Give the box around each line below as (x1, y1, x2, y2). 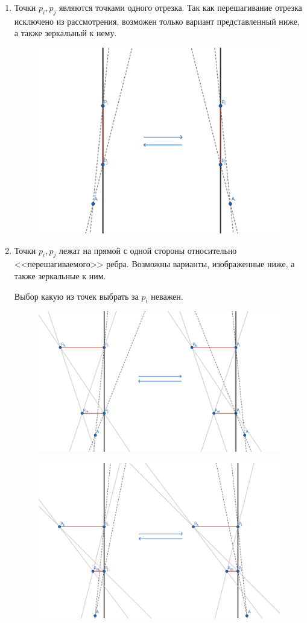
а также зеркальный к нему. (14, 27, 117, 39)
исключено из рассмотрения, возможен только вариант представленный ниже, (14, 14, 300, 27)
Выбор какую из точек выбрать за (14, 289, 139, 302)
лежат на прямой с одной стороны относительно (59, 244, 237, 256)
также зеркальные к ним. (14, 269, 106, 282)
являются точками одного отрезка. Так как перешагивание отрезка (59, 1, 302, 13)
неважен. (151, 289, 183, 302)
